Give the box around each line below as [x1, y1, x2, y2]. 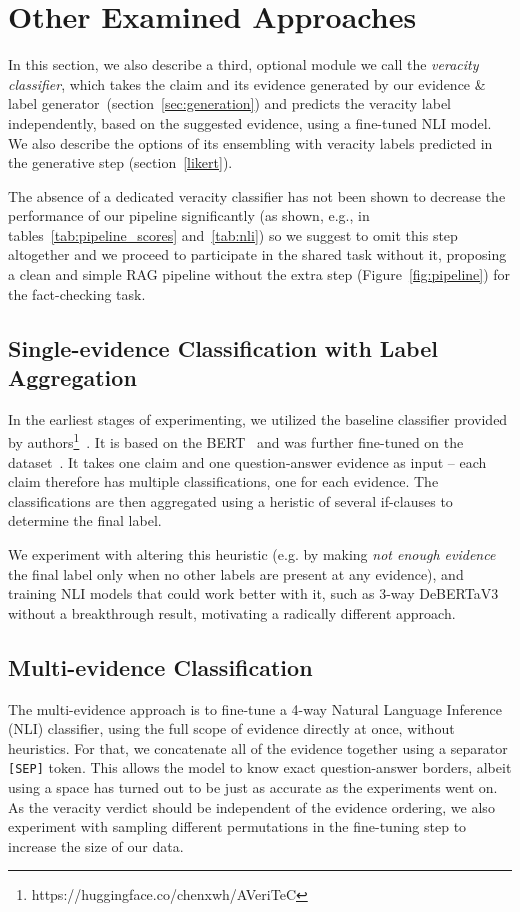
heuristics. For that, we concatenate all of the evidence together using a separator [8, 737, 508, 758]
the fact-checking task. [8, 283, 146, 304]
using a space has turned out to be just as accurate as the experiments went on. [8, 777, 498, 798]
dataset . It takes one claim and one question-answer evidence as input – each [8, 451, 487, 472]
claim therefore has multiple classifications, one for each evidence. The [8, 471, 439, 492]
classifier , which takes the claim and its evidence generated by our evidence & [8, 73, 486, 94]
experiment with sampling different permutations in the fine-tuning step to [8, 816, 467, 837]
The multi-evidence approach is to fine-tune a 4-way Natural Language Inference [8, 698, 502, 719]
